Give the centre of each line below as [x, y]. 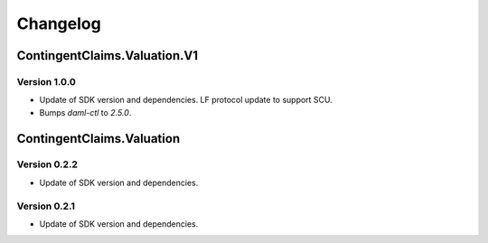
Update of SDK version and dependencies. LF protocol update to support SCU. [186, 100]
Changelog [59, 23]
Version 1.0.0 [46, 81]
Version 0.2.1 [46, 206]
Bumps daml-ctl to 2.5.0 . [85, 112]
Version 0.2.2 [47, 164]
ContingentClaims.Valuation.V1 [108, 56]
